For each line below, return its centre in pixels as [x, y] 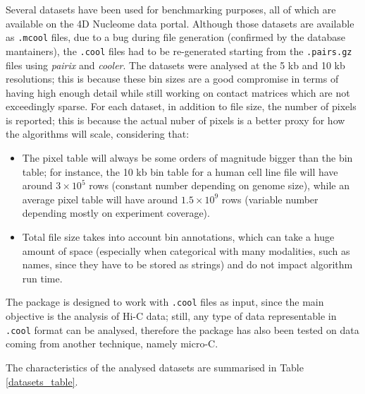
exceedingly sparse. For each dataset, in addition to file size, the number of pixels [181, 106]
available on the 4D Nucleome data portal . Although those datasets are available [180, 23]
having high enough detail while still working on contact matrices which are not [178, 92]
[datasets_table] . [42, 381]
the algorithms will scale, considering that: [98, 134]
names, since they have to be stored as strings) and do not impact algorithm [187, 264]
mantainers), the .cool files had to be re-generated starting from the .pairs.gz [179, 50]
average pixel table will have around [100, 199]
